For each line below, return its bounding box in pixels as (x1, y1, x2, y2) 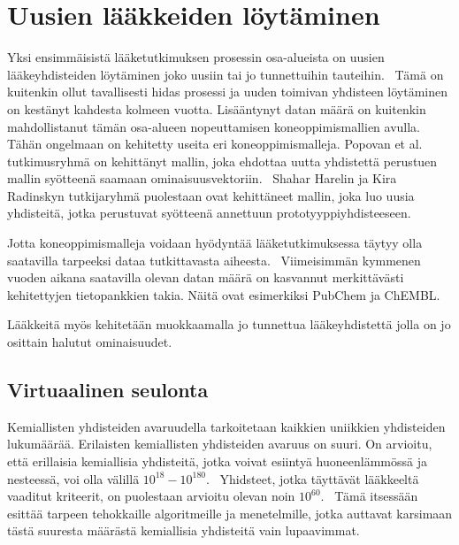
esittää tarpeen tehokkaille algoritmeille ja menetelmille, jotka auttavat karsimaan (7, 503, 453, 522)
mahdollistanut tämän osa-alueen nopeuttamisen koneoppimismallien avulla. (7, 117, 421, 135)
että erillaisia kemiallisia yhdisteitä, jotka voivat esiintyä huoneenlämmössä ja (7, 452, 427, 471)
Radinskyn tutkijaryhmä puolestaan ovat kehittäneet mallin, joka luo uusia (7, 186, 415, 204)
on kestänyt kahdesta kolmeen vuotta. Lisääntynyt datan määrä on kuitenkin (7, 99, 426, 118)
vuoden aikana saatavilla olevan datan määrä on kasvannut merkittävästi (7, 268, 404, 287)
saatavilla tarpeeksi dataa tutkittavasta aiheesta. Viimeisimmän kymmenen (7, 250, 421, 269)
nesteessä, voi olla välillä (7, 469, 140, 487)
